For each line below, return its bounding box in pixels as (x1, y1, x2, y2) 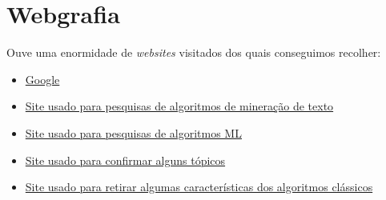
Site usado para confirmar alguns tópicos (25, 151, 226, 168)
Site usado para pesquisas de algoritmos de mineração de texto (25, 98, 334, 114)
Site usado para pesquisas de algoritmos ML (25, 124, 242, 141)
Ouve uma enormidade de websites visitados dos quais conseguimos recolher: (6, 44, 381, 61)
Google (25, 70, 60, 87)
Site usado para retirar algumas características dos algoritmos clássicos (25, 178, 373, 195)
